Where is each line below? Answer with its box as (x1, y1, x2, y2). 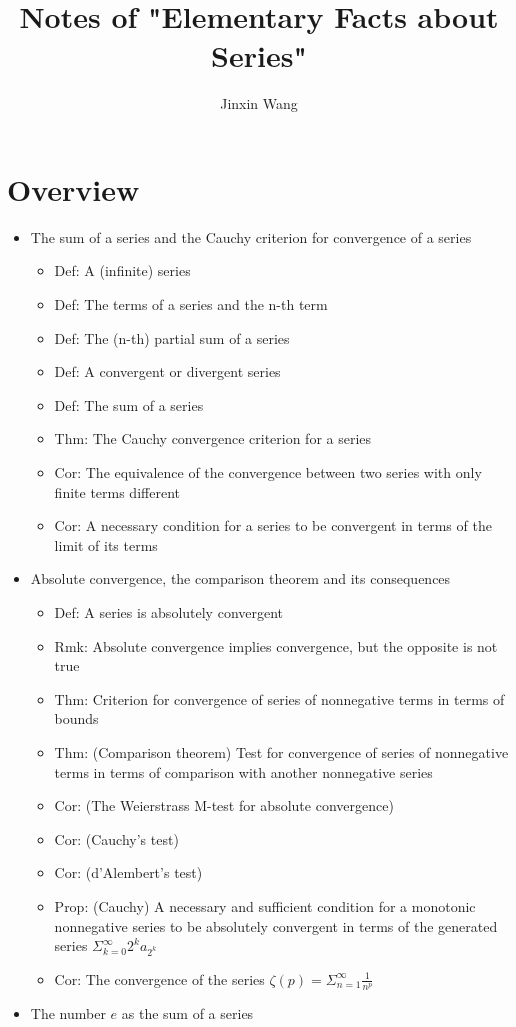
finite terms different (54, 481, 180, 502)
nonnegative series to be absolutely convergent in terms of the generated (54, 915, 498, 936)
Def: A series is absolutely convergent (54, 601, 284, 622)
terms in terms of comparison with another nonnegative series (54, 761, 433, 782)
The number (30, 1002, 106, 1023)
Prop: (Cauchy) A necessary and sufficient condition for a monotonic (54, 895, 476, 916)
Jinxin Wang (220, 93, 298, 114)
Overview (7, 168, 140, 209)
